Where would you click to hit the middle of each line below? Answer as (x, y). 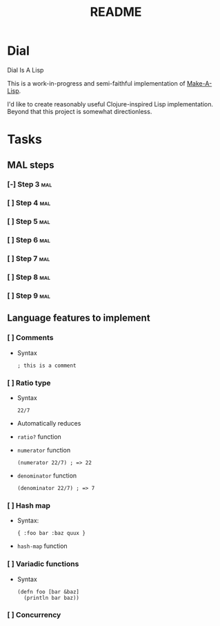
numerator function (44, 450)
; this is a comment (47, 366)
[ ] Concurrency (34, 615)
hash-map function (42, 546)
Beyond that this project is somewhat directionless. (80, 111)
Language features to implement (79, 318)
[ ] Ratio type (29, 383)
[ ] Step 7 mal (29, 258)
